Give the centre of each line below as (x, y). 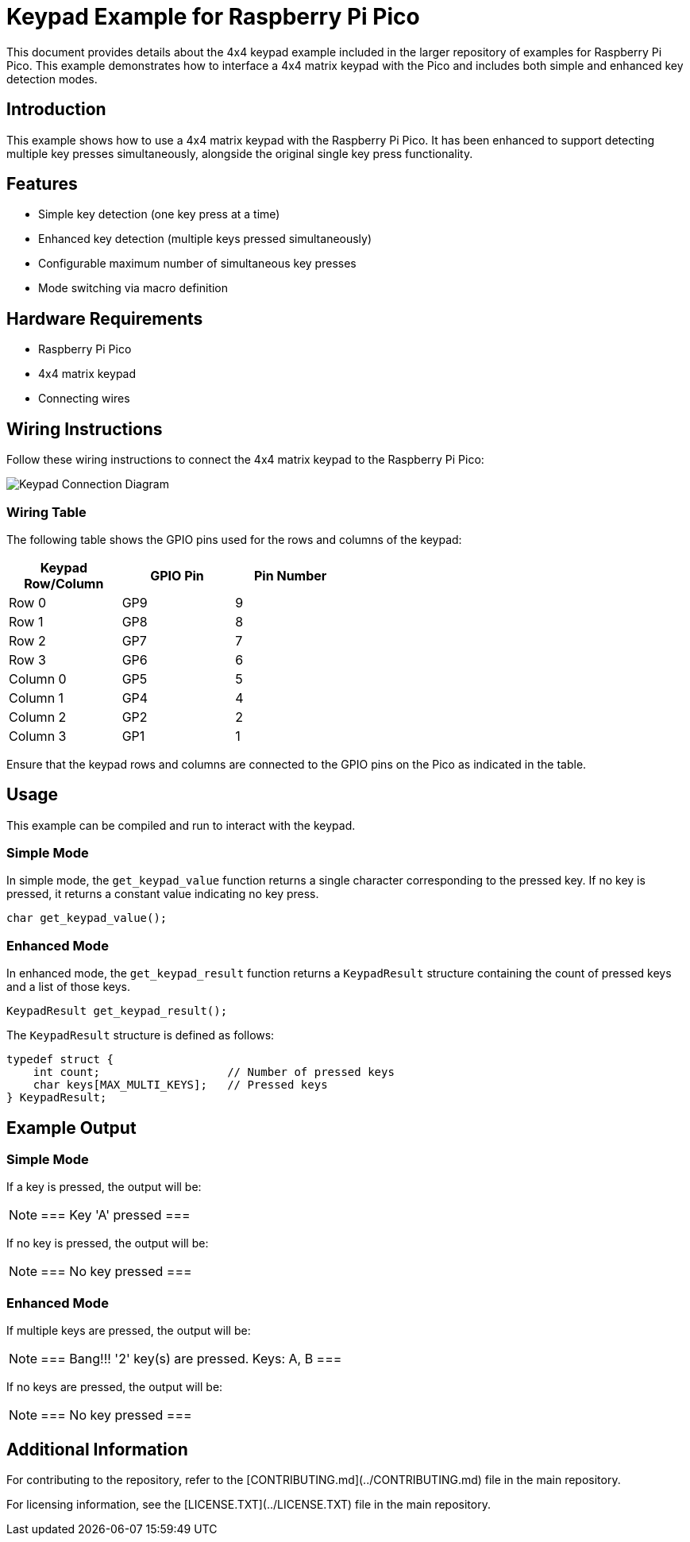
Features (42, 184)
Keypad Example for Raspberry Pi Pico (213, 17)
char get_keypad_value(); (87, 918)
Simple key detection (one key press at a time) (159, 214)
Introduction (56, 110)
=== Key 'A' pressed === (116, 1215)
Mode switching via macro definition (133, 288)
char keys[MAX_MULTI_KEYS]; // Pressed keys (180, 1085)
